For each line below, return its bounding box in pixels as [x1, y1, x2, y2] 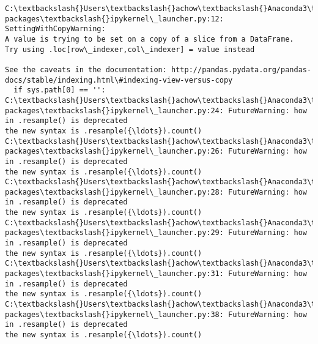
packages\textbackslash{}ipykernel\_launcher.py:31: [5, 269, 224, 279]
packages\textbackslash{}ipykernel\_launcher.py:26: [5, 147, 224, 156]
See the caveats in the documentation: [5, 65, 167, 74]
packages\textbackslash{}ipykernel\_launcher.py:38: [5, 310, 224, 319]
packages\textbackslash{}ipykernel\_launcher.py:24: [5, 106, 224, 115]
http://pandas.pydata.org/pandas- [171, 65, 312, 74]
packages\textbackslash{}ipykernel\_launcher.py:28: [5, 187, 224, 196]
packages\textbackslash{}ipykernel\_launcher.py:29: [5, 228, 224, 237]
